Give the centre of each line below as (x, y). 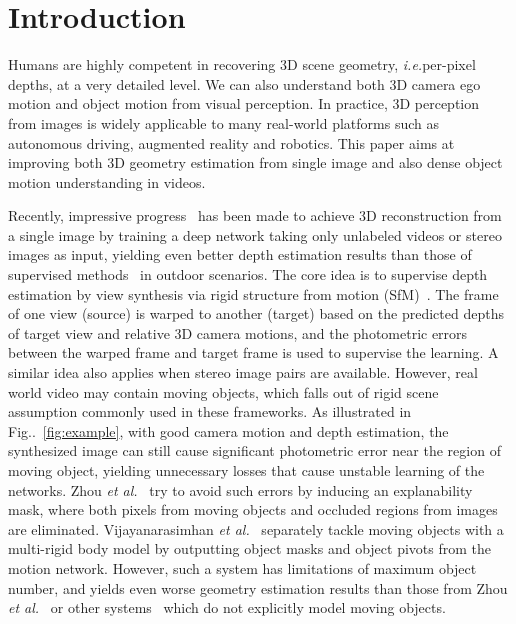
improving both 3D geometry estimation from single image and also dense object (255, 162)
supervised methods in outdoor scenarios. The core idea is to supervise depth (248, 274)
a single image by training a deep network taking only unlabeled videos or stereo (255, 234)
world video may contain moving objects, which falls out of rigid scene (223, 391)
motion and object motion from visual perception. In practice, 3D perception (244, 103)
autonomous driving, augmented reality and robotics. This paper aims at (231, 142)
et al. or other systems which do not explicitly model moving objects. (227, 607)
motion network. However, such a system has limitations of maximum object (242, 567)
